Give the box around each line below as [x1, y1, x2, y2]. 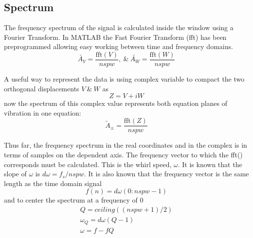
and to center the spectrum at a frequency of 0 [4, 195, 144, 205]
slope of [4, 169, 27, 179]
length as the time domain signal [4, 178, 102, 188]
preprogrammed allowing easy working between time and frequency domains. [4, 41, 233, 51]
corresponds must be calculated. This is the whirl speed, [4, 159, 172, 169]
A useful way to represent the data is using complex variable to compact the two [4, 74, 245, 84]
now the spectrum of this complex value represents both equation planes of [4, 98, 227, 108]
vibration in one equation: [4, 107, 81, 118]
